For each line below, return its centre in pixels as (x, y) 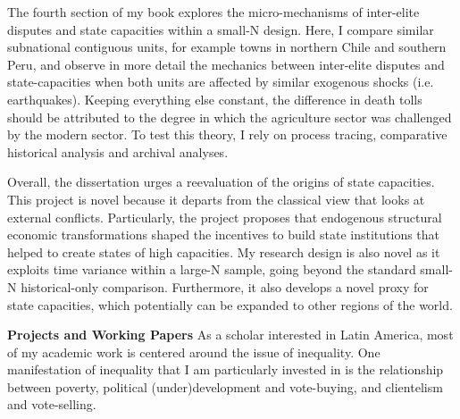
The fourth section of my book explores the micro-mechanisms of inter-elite (213, 12)
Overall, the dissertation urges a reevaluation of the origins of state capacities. (221, 182)
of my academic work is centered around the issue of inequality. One (194, 352)
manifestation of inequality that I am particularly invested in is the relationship (226, 369)
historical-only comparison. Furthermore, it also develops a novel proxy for (225, 286)
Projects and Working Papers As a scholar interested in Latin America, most (230, 335)
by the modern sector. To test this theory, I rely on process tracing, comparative (227, 134)
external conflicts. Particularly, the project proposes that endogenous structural (225, 217)
